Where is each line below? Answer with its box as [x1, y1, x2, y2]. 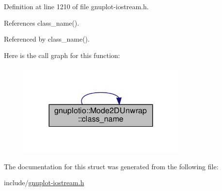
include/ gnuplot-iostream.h [4, 177, 84, 188]
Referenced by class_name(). [4, 34, 90, 44]
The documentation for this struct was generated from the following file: [4, 161, 219, 171]
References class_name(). [4, 17, 79, 28]
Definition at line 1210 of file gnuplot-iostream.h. [4, 1, 149, 11]
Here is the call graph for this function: [4, 50, 120, 60]
